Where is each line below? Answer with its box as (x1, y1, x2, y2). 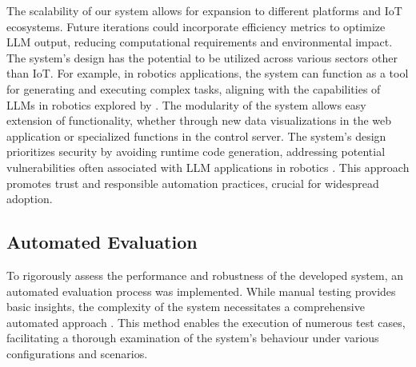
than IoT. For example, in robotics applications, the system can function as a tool (6, 65, 409, 82)
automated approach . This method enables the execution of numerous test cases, (6, 313, 406, 330)
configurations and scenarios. (6, 345, 148, 361)
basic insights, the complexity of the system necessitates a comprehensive (6, 298, 365, 315)
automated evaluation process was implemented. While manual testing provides (6, 282, 396, 299)
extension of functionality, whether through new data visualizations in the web (6, 112, 392, 129)
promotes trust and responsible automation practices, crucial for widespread (6, 174, 379, 191)
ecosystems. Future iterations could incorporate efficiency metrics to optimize (6, 18, 386, 34)
